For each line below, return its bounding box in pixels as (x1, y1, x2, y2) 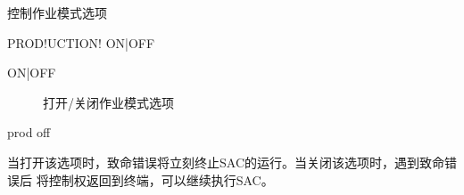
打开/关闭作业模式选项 (43, 93, 174, 111)
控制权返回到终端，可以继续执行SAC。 (48, 170, 274, 189)
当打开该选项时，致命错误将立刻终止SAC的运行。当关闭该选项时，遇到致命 (7, 152, 444, 171)
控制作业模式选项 (7, 4, 107, 21)
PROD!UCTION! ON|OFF (7, 33, 155, 52)
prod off (7, 123, 51, 142)
